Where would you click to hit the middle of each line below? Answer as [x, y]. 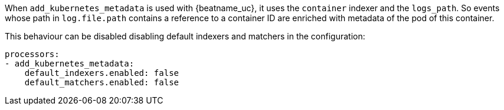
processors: [32, 54]
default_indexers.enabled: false [102, 73]
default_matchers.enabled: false [102, 82]
